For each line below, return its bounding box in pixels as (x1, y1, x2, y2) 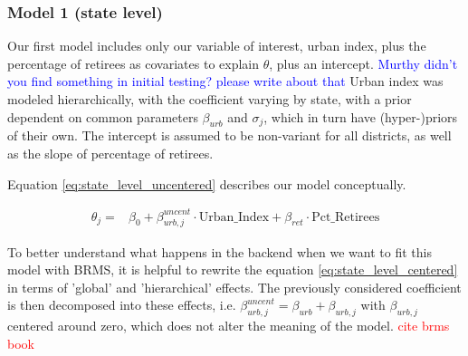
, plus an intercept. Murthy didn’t (269, 53, 458, 72)
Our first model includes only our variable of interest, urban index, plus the (7, 36, 426, 55)
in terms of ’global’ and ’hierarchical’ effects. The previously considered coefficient (7, 277, 462, 296)
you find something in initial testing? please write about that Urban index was (7, 72, 444, 91)
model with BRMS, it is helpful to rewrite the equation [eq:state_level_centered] (7, 260, 458, 279)
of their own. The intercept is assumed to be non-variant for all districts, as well (7, 126, 452, 145)
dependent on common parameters (7, 107, 198, 126)
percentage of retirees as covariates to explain (7, 53, 260, 72)
